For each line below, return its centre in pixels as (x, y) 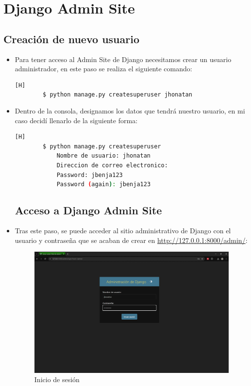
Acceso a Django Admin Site (88, 210)
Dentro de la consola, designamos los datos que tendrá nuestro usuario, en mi (130, 110)
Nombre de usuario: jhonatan (103, 156)
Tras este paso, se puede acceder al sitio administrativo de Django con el (123, 230)
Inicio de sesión (57, 379)
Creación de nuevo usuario (71, 39)
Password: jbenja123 (90, 175)
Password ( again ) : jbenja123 (104, 185)
